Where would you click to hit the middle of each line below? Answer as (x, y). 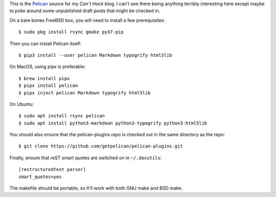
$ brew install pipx (44, 78)
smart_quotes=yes (40, 177)
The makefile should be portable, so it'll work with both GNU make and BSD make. (96, 188)
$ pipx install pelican (48, 86)
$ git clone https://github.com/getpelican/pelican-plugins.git (101, 146)
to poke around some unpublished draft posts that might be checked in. (85, 11)
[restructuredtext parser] (52, 169)
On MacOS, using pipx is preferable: (48, 67)
